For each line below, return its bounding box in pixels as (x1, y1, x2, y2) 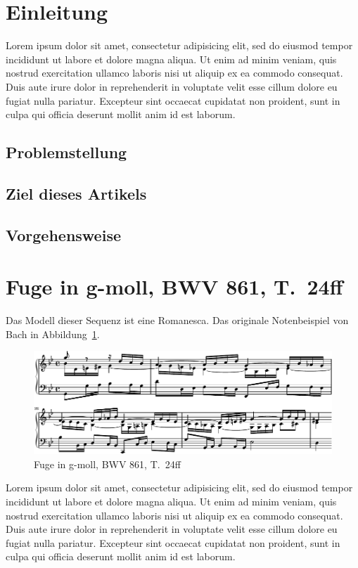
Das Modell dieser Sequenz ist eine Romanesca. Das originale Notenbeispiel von (6, 313, 349, 328)
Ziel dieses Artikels (6, 182, 147, 204)
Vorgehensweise (6, 224, 121, 245)
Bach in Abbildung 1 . (6, 326, 100, 341)
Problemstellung (6, 141, 127, 163)
